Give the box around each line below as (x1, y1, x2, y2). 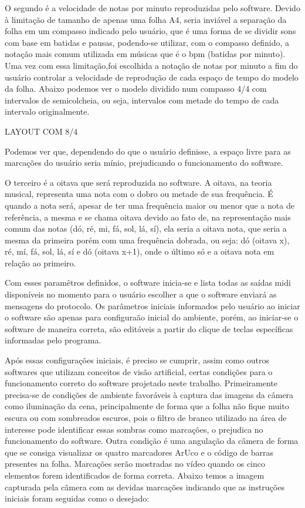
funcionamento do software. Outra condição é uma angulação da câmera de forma (5, 435, 299, 447)
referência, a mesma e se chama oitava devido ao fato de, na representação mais (5, 210, 291, 223)
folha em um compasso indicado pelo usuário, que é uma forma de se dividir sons (5, 25, 296, 37)
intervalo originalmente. (5, 105, 90, 118)
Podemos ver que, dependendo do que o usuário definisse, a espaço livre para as (5, 145, 291, 157)
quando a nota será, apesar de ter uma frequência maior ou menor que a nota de (5, 199, 294, 211)
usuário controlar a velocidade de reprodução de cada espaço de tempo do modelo (5, 71, 299, 83)
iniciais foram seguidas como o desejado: (5, 492, 150, 504)
